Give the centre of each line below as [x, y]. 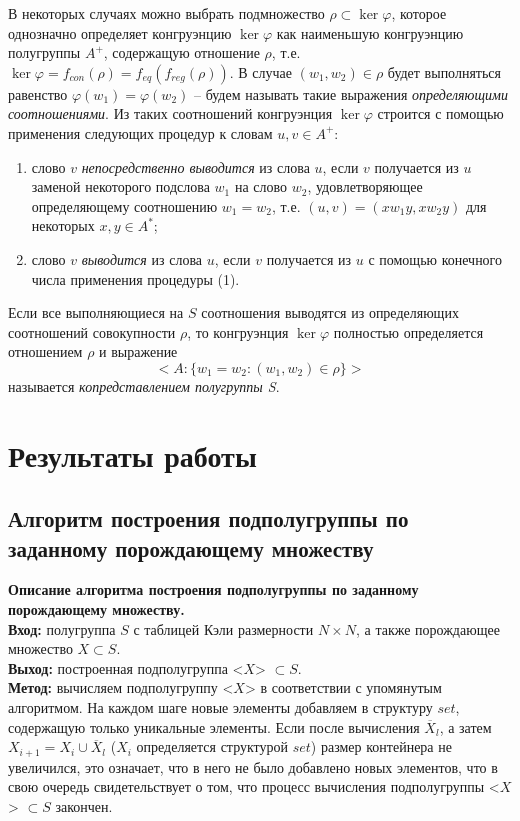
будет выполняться [444, 71]
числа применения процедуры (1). [135, 278]
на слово [261, 186]
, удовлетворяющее [365, 186]
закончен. [84, 805]
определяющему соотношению [124, 205]
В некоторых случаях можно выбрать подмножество [166, 13]
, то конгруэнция [238, 331]
